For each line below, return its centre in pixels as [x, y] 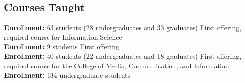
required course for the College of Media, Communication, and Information [117, 65]
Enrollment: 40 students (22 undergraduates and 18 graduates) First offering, [123, 56]
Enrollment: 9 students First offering [61, 46]
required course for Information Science [63, 37]
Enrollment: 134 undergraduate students [67, 75]
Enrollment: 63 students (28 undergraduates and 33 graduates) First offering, [123, 27]
